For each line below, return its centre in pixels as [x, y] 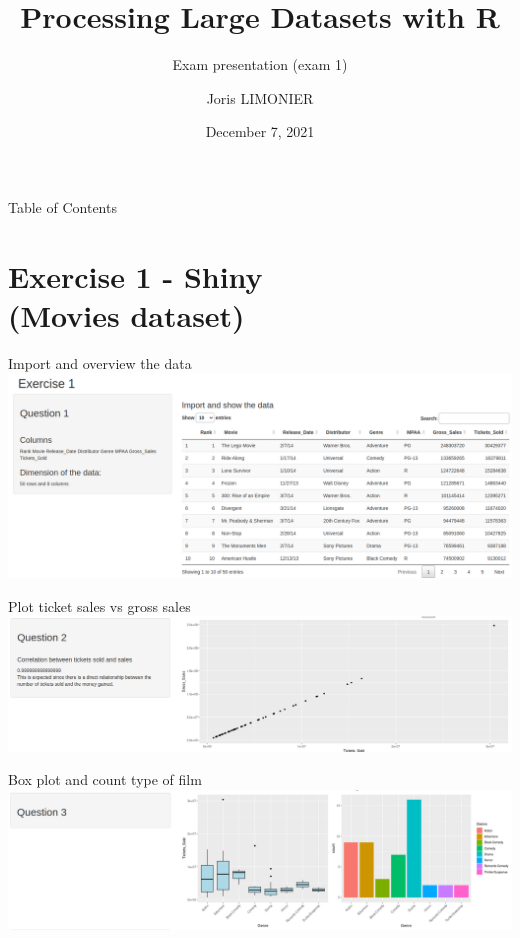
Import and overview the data [100, 362]
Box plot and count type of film [105, 779]
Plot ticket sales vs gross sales [99, 605]
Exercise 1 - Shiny [135, 275]
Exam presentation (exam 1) [260, 64]
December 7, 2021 [260, 131]
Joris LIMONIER [260, 97]
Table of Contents [62, 206]
